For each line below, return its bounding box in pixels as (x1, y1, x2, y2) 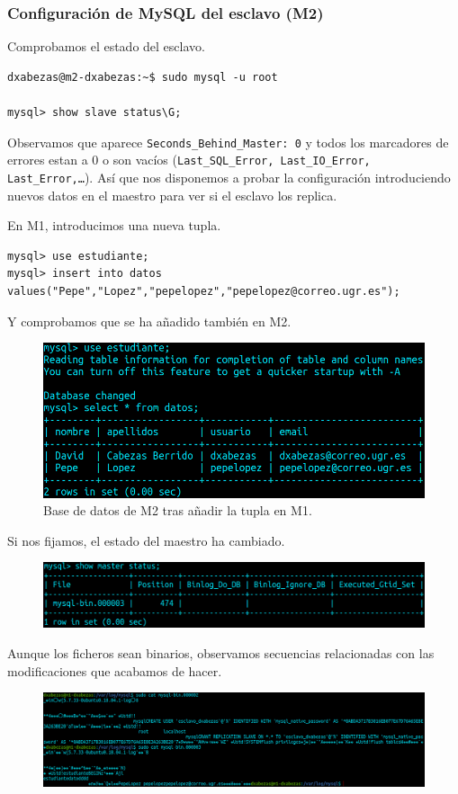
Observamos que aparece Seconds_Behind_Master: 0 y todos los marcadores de (7, 132, 449, 151)
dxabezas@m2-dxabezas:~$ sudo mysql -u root (7, 70, 278, 84)
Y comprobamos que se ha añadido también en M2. (7, 311, 292, 330)
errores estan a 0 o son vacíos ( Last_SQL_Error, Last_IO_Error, (7, 150, 371, 169)
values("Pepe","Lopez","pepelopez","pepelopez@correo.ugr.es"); (7, 284, 400, 298)
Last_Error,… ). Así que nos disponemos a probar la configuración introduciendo (7, 167, 451, 186)
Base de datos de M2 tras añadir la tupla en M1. (43, 501, 312, 520)
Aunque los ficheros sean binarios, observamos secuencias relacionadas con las (7, 643, 435, 662)
